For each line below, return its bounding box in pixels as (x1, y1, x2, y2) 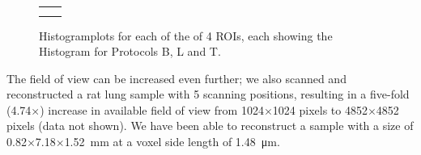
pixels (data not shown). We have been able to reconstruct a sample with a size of (6, 117, 414, 134)
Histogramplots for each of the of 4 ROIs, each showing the (39, 27, 333, 44)
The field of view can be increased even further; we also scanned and (6, 69, 347, 86)
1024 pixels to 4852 (272, 101, 368, 118)
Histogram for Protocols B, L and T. (39, 43, 221, 60)
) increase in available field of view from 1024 (40, 101, 264, 118)
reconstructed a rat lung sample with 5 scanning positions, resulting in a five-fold (6, 86, 410, 103)
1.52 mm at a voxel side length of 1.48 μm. (64, 133, 280, 150)
